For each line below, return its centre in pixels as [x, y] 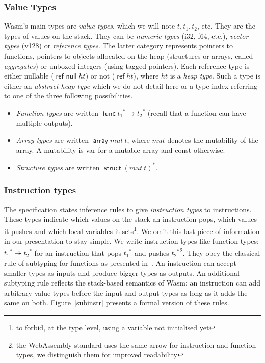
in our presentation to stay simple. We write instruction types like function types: [131, 241]
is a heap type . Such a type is [215, 76]
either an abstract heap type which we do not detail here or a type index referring [131, 85]
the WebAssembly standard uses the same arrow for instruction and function [136, 344]
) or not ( [100, 76]
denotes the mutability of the [213, 140]
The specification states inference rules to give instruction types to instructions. [128, 209]
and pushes [152, 253]
